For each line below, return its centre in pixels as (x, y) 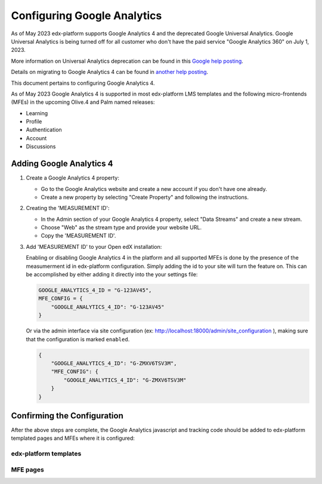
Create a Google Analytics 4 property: (72, 178)
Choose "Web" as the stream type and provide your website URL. (121, 227)
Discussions (41, 147)
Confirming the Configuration (67, 416)
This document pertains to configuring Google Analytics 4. (83, 83)
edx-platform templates (46, 454)
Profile (34, 122)
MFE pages (27, 470)
